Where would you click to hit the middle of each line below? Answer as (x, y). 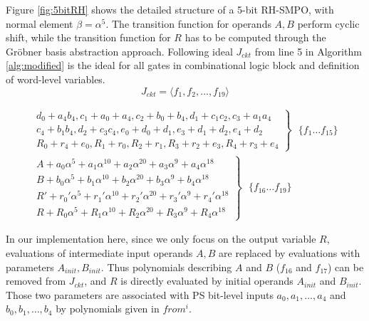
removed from (36, 281)
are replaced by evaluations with (290, 252)
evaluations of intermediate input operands (99, 252)
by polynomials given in (108, 309)
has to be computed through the (255, 37)
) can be (345, 267)
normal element (40, 23)
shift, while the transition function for (88, 37)
